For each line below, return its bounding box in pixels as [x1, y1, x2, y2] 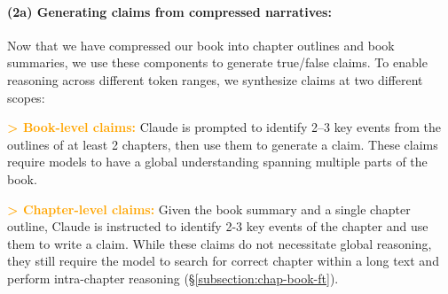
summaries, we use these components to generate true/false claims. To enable [7, 53, 428, 72]
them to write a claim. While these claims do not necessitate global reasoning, [7, 234, 432, 252]
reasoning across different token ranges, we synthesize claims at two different [7, 70, 423, 89]
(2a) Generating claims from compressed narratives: [7, 2, 332, 20]
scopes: [7, 88, 45, 106]
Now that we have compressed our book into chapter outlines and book [7, 35, 395, 54]
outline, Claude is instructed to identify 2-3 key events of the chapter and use [7, 217, 428, 236]
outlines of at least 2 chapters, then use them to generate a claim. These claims [7, 135, 438, 153]
